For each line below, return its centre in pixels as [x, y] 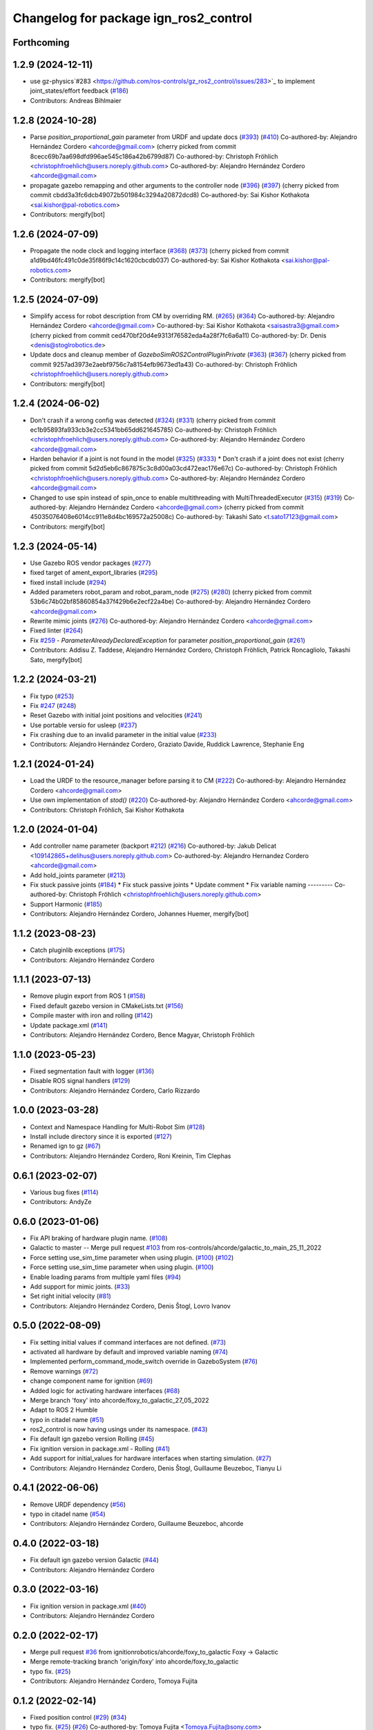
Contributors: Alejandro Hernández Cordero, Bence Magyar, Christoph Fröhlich [142, 1035]
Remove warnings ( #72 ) [64, 1371]
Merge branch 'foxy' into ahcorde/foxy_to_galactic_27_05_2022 [120, 1400]
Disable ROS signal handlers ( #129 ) [80, 1081]
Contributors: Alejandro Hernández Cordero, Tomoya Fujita [114, 1681]
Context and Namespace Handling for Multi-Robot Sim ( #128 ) [117, 1127]
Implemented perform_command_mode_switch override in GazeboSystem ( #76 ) [144, 1362]
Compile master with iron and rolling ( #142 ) [92, 1016]
